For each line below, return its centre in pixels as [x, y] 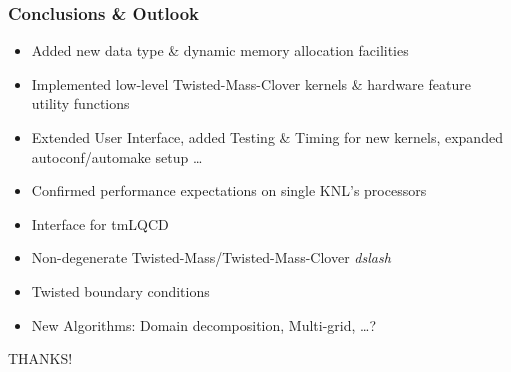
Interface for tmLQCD [100, 223]
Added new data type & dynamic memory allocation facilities [220, 50]
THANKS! [40, 358]
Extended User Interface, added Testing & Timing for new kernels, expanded [267, 137]
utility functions [80, 103]
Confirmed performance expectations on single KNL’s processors [229, 190]
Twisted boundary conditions [120, 290]
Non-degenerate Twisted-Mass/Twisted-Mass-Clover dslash [211, 257]
